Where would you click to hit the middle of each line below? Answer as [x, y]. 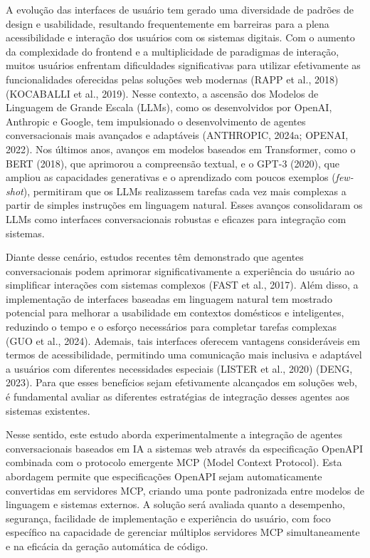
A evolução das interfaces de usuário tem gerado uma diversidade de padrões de [180, 9]
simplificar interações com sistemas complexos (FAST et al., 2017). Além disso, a [182, 285]
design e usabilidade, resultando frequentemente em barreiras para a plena [168, 23]
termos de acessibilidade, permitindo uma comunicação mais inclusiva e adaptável [184, 355]
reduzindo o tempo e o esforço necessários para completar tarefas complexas [171, 327]
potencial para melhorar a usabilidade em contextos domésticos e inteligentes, [175, 312]
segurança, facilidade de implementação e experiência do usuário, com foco [168, 518]
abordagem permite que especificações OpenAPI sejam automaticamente [164, 476]
